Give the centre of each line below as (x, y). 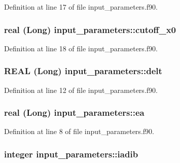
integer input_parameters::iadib (71, 154)
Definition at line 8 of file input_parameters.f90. (79, 131)
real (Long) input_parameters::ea (74, 112)
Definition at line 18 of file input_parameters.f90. (81, 48)
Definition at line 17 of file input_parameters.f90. (81, 7)
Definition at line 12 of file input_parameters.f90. (81, 90)
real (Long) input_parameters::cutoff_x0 (90, 29)
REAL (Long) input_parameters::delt (83, 71)
